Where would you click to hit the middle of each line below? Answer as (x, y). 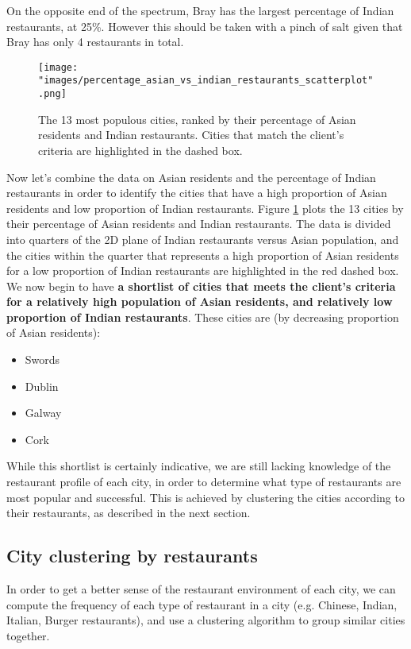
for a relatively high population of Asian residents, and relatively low (200, 301)
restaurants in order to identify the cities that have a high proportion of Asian (197, 193)
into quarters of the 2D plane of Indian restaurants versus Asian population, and (203, 239)
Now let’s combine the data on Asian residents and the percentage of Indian (191, 177)
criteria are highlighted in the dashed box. (140, 150)
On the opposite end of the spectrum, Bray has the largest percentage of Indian (200, 10)
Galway (43, 413)
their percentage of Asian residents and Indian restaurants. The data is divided (199, 224)
